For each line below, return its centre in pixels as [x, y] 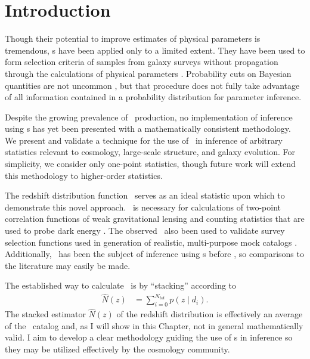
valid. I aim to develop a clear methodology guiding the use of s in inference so [149, 337]
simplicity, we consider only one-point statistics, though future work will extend [150, 164]
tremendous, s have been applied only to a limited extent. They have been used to [155, 50]
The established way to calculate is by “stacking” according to [121, 285]
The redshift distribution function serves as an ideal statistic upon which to [145, 195]
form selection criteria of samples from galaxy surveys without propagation [142, 62]
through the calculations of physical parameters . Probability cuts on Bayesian [148, 73]
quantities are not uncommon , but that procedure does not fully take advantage [152, 85]
